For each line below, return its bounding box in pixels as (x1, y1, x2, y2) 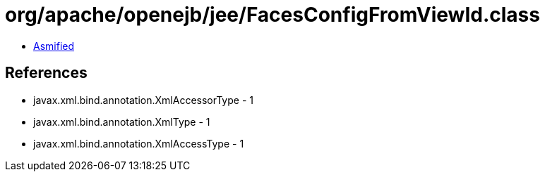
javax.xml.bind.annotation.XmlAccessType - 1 (33, 137, 244, 150)
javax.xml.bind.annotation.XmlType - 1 (33, 115, 210, 128)
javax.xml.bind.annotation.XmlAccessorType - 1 (33, 93, 253, 106)
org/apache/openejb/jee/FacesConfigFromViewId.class (5, 3, 540, 27)
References (5, 64, 88, 82)
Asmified (33, 39, 75, 52)
